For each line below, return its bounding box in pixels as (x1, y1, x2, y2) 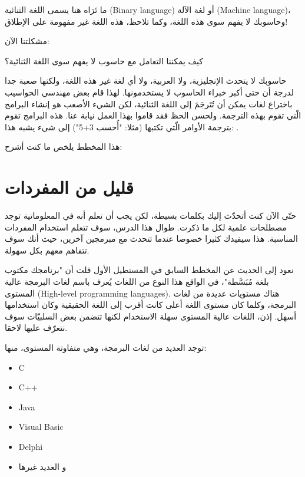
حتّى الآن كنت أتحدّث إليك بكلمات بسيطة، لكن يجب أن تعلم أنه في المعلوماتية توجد (5, 209, 297, 222)
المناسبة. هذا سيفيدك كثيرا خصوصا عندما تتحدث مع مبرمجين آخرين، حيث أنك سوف (5, 232, 298, 245)
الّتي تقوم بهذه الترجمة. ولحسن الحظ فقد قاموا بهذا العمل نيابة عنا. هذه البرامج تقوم (5, 109, 301, 121)
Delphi (18, 440, 43, 452)
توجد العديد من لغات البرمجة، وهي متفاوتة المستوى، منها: (5, 341, 207, 353)
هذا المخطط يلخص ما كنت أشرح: (5, 140, 122, 153)
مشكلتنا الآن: (5, 35, 49, 47)
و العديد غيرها (18, 460, 67, 472)
